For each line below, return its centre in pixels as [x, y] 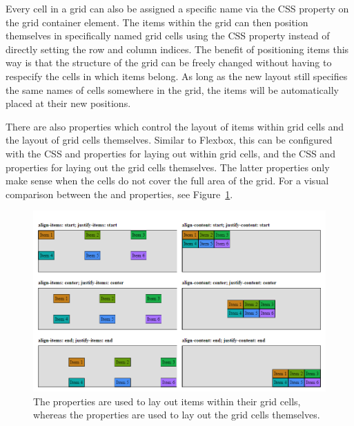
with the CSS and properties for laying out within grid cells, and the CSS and [170, 153]
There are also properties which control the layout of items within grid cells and [175, 126]
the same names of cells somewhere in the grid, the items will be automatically [172, 89]
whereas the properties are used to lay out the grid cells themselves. [177, 415]
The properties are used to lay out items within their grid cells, [167, 401]
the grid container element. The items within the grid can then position [157, 22]
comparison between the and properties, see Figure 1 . [119, 194]
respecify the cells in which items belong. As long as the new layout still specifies [177, 76]
